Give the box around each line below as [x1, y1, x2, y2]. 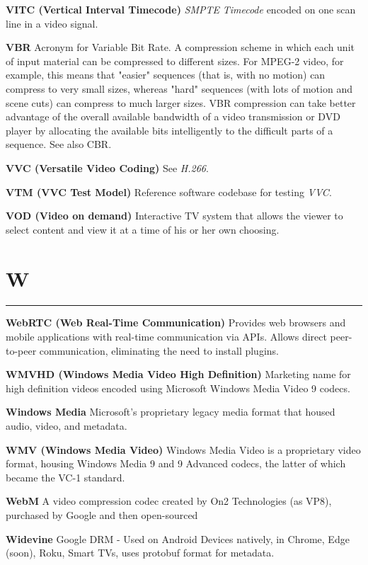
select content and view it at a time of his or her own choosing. [6, 222, 280, 236]
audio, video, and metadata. [6, 418, 127, 433]
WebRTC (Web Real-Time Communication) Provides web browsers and [6, 315, 346, 330]
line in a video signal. [6, 16, 98, 30]
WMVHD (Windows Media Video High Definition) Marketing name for [6, 367, 351, 382]
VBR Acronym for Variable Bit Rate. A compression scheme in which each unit [6, 40, 355, 55]
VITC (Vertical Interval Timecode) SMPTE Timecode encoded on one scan [6, 2, 356, 16]
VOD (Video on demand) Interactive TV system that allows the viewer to [6, 208, 343, 223]
